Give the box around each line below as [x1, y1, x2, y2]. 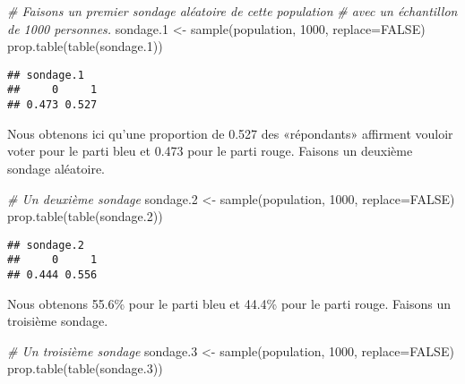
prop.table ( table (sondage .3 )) [7, 359, 163, 378]
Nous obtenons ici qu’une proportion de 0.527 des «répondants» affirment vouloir [7, 124, 453, 142]
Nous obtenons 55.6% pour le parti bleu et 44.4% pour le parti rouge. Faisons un [7, 294, 452, 312]
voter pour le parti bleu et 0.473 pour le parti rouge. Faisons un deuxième [7, 141, 413, 160]
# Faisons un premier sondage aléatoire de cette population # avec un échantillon [7, 2, 458, 20]
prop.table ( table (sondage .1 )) [7, 37, 163, 55]
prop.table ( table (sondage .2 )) [7, 207, 163, 226]
